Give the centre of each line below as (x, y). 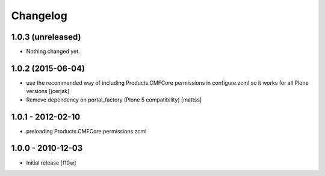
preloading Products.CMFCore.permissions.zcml (86, 131)
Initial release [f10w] (51, 163)
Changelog (39, 16)
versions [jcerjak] (48, 91)
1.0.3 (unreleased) (46, 37)
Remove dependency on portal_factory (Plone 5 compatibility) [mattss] (114, 100)
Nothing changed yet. (53, 52)
